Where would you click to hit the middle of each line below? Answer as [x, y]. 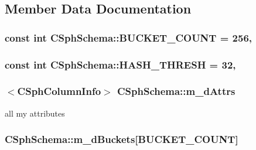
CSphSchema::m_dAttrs [176, 91]
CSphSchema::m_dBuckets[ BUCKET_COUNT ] [122, 139]
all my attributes [35, 113]
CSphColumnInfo [59, 91]
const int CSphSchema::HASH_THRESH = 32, [120, 64]
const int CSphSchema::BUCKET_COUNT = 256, [129, 37]
